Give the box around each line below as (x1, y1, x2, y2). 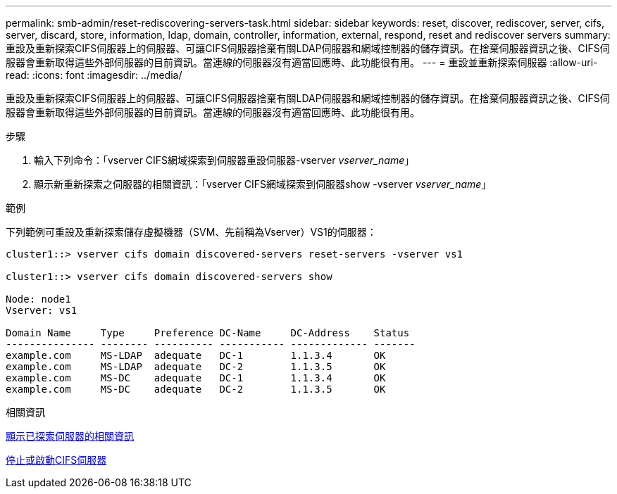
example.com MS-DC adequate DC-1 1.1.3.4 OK (6, 372, 386, 384)
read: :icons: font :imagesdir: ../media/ (6, 69, 182, 81)
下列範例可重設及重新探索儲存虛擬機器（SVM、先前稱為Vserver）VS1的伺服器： (6, 226, 377, 238)
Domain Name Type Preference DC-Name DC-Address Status (6, 327, 410, 338)
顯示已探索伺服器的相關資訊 (6, 430, 134, 442)
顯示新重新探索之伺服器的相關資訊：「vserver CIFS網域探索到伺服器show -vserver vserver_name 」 (34, 178, 492, 190)
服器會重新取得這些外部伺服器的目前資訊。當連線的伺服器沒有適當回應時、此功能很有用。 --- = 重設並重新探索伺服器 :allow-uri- (6, 56, 598, 68)
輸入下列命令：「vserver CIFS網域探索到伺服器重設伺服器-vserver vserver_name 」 (34, 154, 415, 166)
